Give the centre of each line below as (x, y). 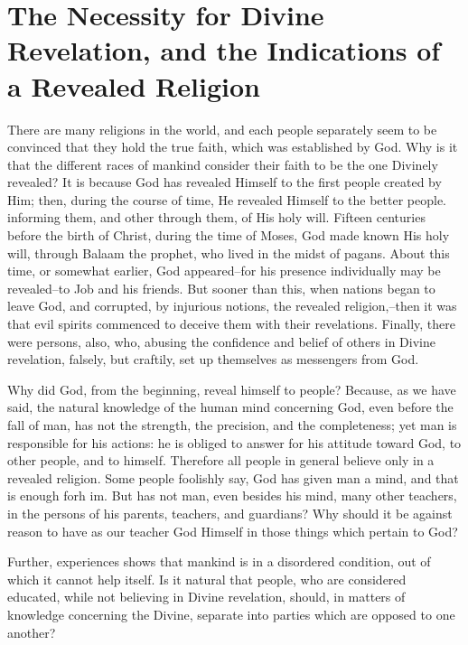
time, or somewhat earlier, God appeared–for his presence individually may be (224, 271)
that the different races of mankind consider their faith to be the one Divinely (223, 164)
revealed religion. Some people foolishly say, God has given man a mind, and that (233, 477)
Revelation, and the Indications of (224, 50)
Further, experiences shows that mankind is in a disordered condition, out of (219, 561)
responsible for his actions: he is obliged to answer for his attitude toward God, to (234, 442)
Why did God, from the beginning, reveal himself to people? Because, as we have (232, 389)
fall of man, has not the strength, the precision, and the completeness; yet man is (232, 425)
